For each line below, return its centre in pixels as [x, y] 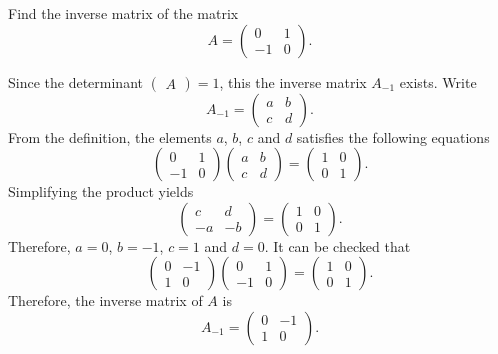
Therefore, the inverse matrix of [105, 300]
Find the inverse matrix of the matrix [123, 13]
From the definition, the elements [110, 136]
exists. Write [438, 81]
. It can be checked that [337, 245]
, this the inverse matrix [293, 81]
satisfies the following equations [393, 136]
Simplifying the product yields [101, 191]
